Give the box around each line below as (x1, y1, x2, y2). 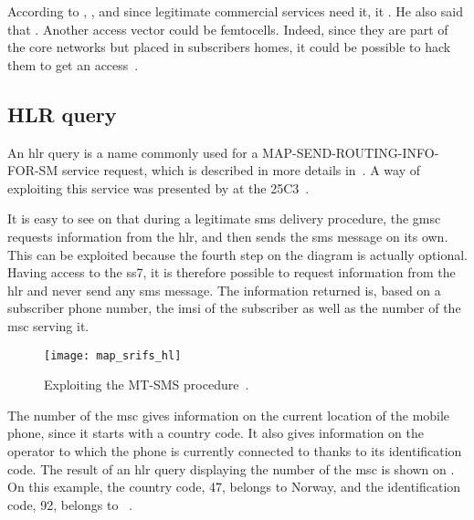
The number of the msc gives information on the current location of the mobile (7, 405, 450, 424)
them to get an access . (7, 55, 139, 74)
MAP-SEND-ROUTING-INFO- (262, 142, 439, 161)
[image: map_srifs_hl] (44, 348, 182, 362)
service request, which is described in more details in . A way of (61, 161, 421, 180)
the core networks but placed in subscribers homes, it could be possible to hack (7, 37, 451, 57)
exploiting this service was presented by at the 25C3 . (7, 178, 310, 197)
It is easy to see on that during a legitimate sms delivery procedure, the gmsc (7, 209, 441, 228)
